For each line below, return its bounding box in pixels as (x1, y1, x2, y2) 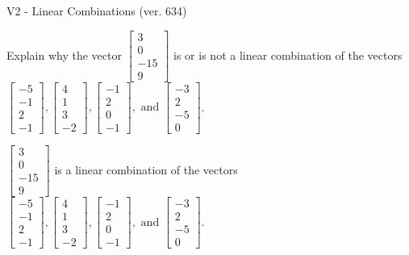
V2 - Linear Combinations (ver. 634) (6, 2, 187, 19)
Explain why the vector (6, 46, 122, 63)
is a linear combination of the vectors (54, 161, 238, 178)
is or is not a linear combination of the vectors (173, 46, 403, 63)
